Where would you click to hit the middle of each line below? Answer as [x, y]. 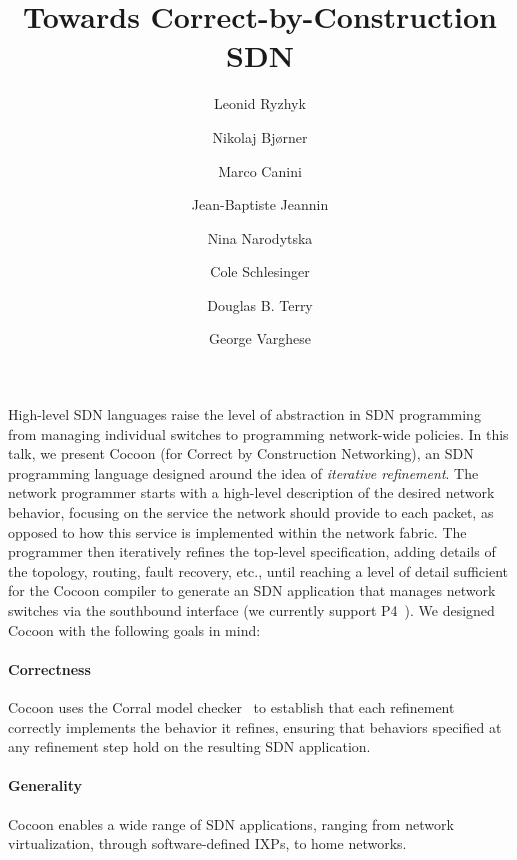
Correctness [49, 668]
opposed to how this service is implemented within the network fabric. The [237, 531]
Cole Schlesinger [260, 271]
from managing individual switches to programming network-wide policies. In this [258, 433]
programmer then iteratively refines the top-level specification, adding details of [252, 551]
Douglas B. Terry [260, 304]
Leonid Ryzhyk [260, 103]
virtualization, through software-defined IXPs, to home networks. [207, 843]
